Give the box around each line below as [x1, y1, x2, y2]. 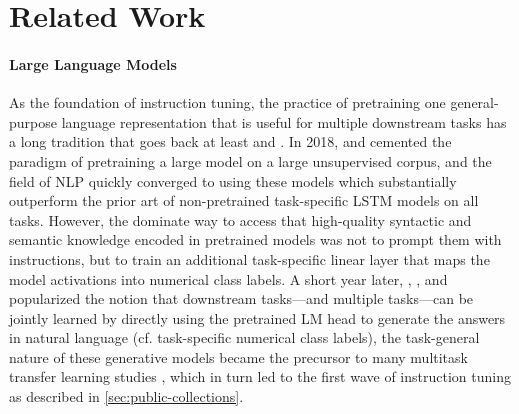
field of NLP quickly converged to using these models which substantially [9, 170, 457, 191]
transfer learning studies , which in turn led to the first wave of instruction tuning [9, 366, 511, 387]
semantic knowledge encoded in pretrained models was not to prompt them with [9, 229, 502, 250]
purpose [9, 111, 57, 132]
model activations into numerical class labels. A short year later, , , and [9, 268, 448, 289]
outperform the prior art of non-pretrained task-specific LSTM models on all [9, 190, 479, 211]
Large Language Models [9, 53, 177, 74]
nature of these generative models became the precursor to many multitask [9, 346, 468, 367]
